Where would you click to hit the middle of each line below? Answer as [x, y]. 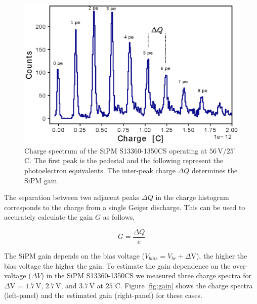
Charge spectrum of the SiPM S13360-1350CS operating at [116, 150]
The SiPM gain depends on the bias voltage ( [75, 255]
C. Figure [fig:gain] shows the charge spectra [184, 285]
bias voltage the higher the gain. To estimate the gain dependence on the [117, 265]
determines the [215, 170]
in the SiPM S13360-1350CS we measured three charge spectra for [149, 275]
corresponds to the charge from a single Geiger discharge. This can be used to [125, 207]
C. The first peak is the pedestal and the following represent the [124, 160]
